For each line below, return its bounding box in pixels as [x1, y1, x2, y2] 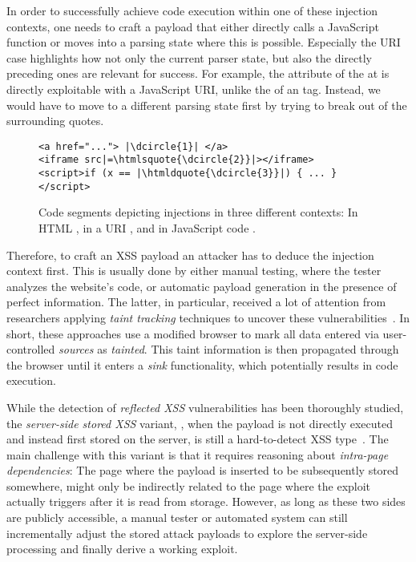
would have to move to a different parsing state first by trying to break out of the [6, 96, 407, 113]
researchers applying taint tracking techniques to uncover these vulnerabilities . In [6, 309, 410, 325]
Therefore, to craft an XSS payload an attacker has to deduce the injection [6, 246, 374, 263]
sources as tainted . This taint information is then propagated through [59, 341, 399, 358]
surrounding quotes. [6, 112, 104, 129]
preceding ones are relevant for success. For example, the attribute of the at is [6, 65, 390, 82]
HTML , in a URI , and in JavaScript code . [38, 219, 256, 236]
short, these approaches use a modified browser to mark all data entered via [6, 325, 379, 342]
